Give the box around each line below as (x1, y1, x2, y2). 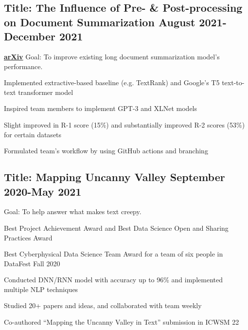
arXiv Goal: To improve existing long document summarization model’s (4, 51, 220, 61)
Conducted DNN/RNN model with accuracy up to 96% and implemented (4, 275, 223, 285)
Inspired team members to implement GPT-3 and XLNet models (4, 103, 197, 113)
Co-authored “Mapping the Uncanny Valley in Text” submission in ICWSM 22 (4, 317, 239, 327)
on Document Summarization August (4, 14, 195, 29)
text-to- (222, 77, 245, 88)
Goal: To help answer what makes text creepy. (4, 206, 142, 217)
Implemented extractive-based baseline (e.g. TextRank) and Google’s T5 (4, 77, 220, 88)
